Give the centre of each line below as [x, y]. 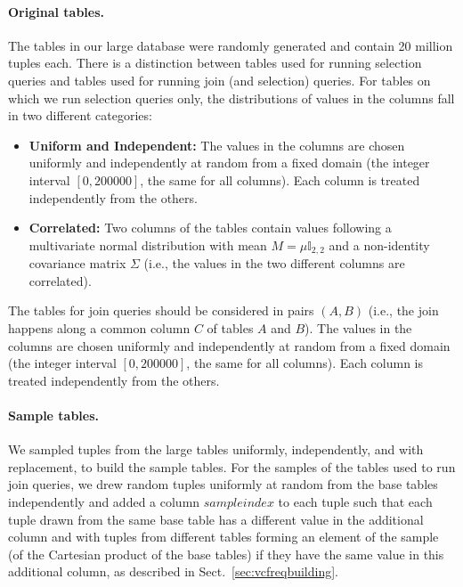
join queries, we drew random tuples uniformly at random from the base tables [223, 484]
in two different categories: [80, 115]
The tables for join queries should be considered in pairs [161, 310]
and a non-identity [379, 245]
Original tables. [57, 11]
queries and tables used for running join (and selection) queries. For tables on [219, 80]
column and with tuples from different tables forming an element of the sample [223, 537]
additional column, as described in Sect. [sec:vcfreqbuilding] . [174, 571]
